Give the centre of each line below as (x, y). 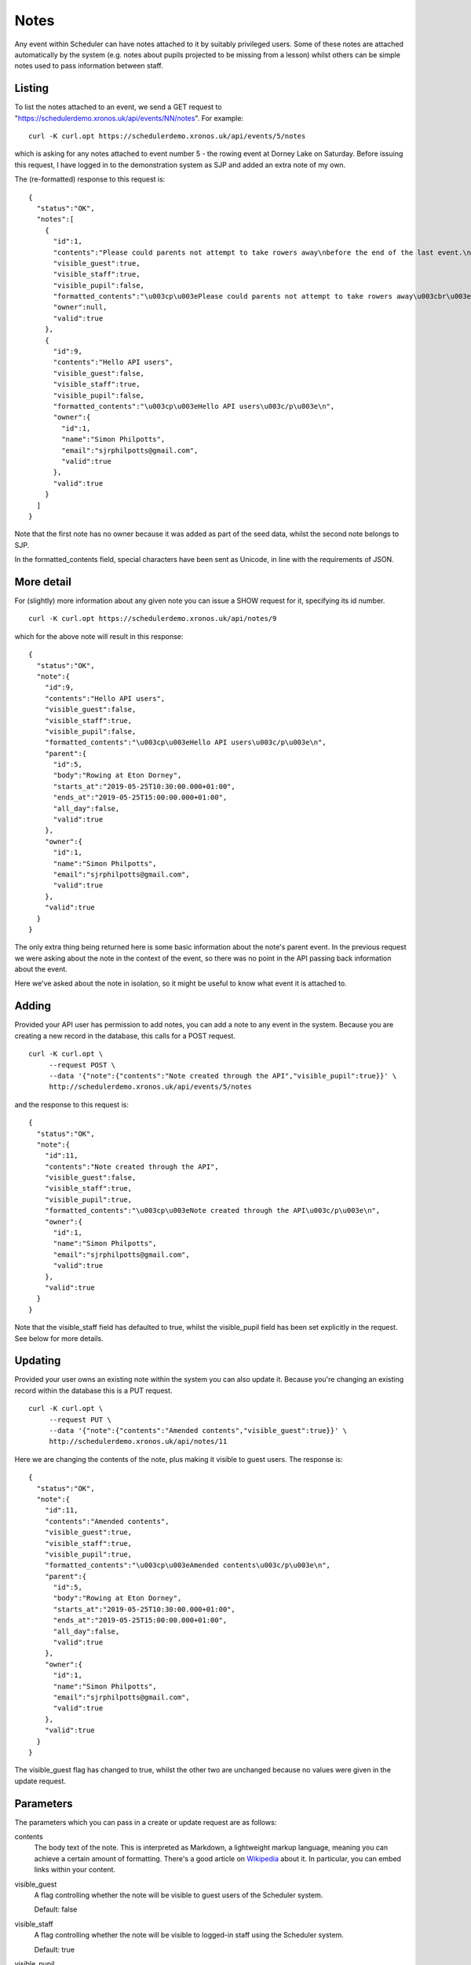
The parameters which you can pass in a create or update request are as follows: (146, 1822)
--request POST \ (82, 1065)
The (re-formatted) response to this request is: (90, 179)
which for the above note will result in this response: (99, 636)
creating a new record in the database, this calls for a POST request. (125, 1036)
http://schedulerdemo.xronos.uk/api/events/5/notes (151, 1087)
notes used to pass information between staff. (89, 66)
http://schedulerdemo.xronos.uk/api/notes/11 (138, 1442)
